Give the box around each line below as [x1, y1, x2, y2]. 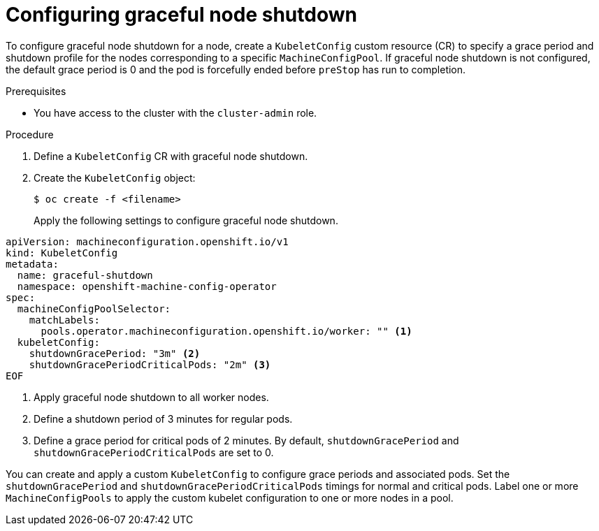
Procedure [6, 128, 54, 140]
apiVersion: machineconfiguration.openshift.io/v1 [6, 235, 289, 247]
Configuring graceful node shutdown [6, 3, 357, 27]
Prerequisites [6, 85, 66, 97]
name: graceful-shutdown [17, 269, 153, 281]
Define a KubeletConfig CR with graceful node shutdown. [34, 150, 308, 162]
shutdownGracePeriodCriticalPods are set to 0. [34, 446, 274, 458]
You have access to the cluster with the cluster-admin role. [34, 106, 317, 119]
